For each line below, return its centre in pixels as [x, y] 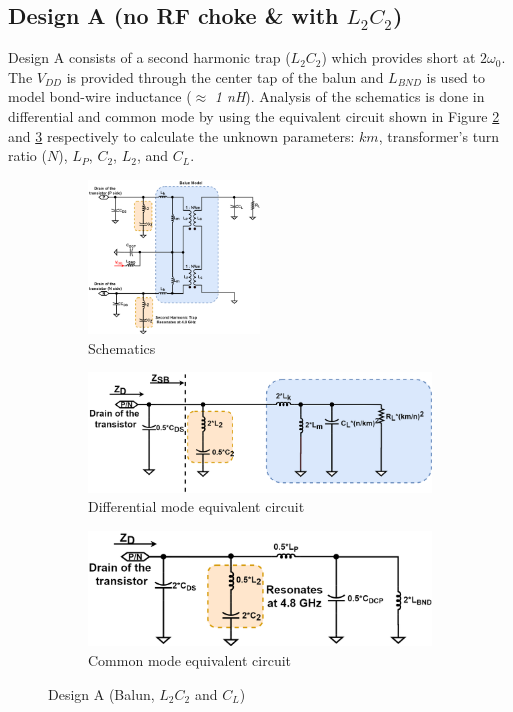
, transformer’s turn [439, 135]
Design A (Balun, [101, 693]
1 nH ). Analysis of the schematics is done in [349, 96]
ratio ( [27, 155]
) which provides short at [398, 57]
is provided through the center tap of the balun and [225, 76]
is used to [456, 76]
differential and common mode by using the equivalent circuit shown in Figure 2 [254, 115]
